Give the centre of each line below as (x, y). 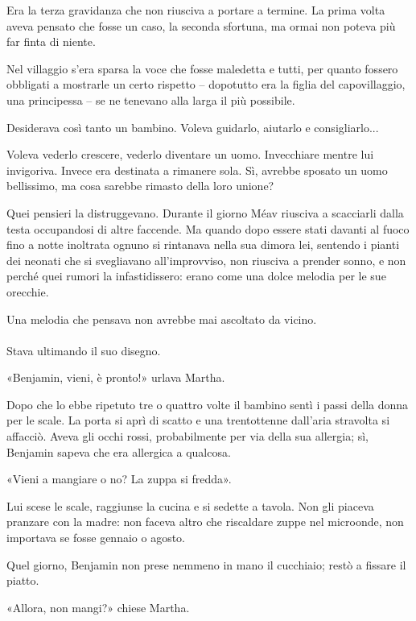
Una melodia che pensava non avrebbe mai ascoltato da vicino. (162, 319)
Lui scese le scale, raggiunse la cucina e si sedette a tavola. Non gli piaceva (190, 505)
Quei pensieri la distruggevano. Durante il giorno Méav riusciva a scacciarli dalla (205, 212)
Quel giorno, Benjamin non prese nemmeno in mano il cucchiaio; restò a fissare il (206, 564)
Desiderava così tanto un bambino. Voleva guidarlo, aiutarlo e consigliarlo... (193, 127)
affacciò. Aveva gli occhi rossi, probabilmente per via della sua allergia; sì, (188, 436)
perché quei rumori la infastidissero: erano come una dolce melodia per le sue (196, 276)
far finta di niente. (51, 41)
